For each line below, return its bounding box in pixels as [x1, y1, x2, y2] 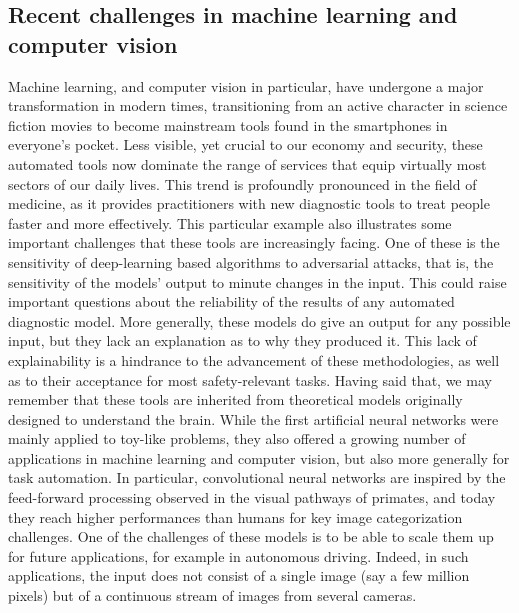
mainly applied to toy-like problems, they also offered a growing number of [8, 428, 466, 449]
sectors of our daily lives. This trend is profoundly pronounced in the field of [8, 173, 477, 194]
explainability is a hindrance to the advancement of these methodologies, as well [8, 349, 500, 370]
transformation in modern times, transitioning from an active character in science [8, 95, 508, 116]
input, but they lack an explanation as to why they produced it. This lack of [8, 330, 477, 351]
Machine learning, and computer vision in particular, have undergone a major [8, 75, 484, 96]
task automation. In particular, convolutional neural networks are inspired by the [8, 467, 506, 488]
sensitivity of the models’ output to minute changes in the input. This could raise [8, 271, 507, 292]
